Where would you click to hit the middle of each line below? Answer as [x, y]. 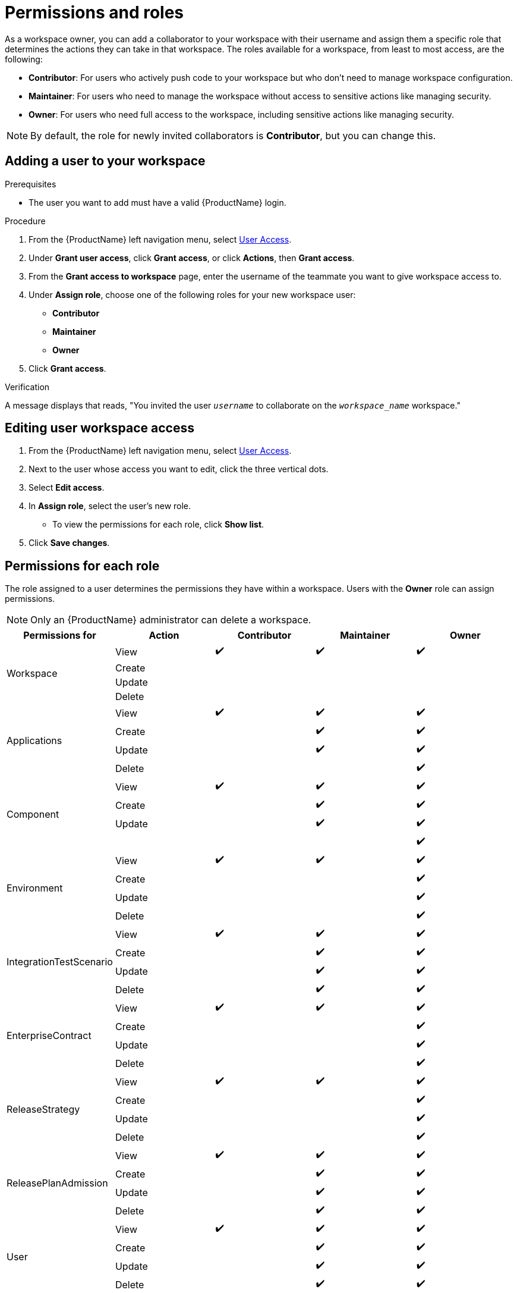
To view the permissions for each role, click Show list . [158, 525]
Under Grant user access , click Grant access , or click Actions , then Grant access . [192, 258]
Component [33, 815]
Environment [35, 888]
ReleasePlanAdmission [57, 1183]
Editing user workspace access [100, 428]
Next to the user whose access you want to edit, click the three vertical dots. [179, 469]
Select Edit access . [67, 488]
